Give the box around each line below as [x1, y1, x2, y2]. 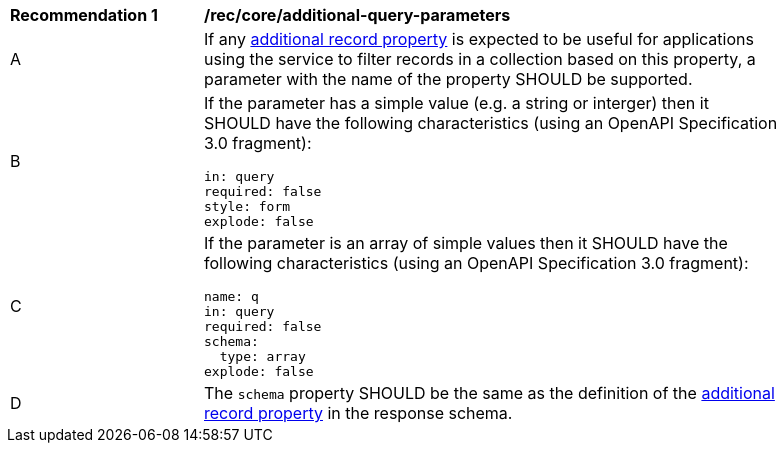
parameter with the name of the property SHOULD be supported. [204, 69, 693, 89]
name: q [204, 289, 259, 304]
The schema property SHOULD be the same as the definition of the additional [204, 383, 775, 403]
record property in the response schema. [204, 403, 513, 423]
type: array [219, 349, 306, 364]
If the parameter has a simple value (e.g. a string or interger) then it [204, 93, 709, 113]
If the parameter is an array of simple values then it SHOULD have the [204, 233, 728, 253]
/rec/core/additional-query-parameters [204, 5, 511, 25]
